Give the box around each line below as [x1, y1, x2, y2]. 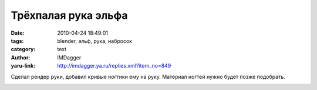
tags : [11, 37, 24, 44]
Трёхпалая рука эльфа [11, 9, 128, 22]
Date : [11, 29, 25, 36]
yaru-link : [11, 62, 35, 69]
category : [11, 46, 36, 53]
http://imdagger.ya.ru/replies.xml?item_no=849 [57, 62, 171, 69]
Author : [11, 54, 31, 61]
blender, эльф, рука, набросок [57, 37, 132, 44]
